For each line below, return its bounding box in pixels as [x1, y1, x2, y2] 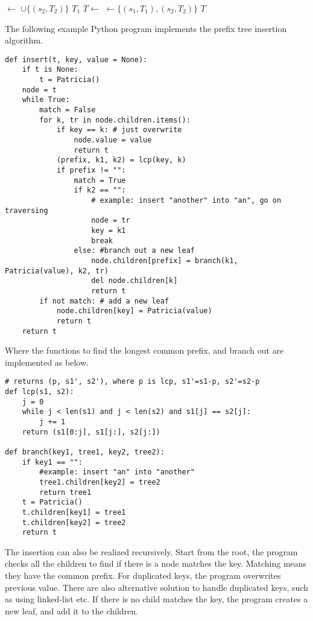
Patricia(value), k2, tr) [5, 266, 109, 275]
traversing [5, 206, 48, 215]
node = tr [91, 216, 130, 225]
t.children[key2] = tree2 [22, 518, 126, 527]
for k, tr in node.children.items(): [39, 115, 191, 124]
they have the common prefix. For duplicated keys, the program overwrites [5, 569, 281, 582]
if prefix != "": [56, 166, 126, 174]
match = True [74, 176, 126, 185]
